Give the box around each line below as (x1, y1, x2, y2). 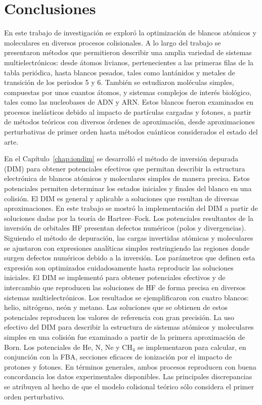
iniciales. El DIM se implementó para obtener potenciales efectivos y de (4, 272, 226, 283)
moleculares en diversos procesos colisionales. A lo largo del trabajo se (4, 37, 221, 48)
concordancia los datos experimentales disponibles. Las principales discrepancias (4, 371, 252, 382)
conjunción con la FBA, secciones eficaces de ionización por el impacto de (4, 351, 232, 362)
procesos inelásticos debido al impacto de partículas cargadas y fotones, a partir (4, 106, 251, 117)
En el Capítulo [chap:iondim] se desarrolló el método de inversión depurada (4, 153, 239, 164)
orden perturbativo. (4, 391, 65, 401)
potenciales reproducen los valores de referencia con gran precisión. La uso (4, 311, 235, 322)
